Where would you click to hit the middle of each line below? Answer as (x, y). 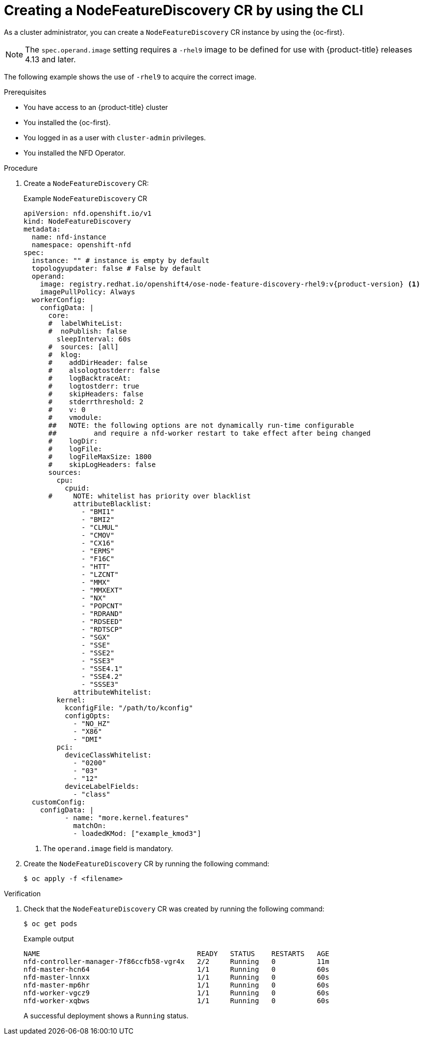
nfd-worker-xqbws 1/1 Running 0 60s (176, 1000)
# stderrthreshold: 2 (96, 402)
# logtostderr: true (94, 386)
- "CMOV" (98, 535)
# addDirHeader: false (98, 362)
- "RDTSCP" (102, 629)
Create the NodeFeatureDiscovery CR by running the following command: (147, 863)
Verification (23, 893)
